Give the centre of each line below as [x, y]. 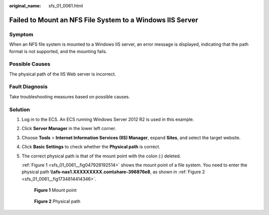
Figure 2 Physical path [57, 202]
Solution [20, 109]
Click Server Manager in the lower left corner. [69, 129]
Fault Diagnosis [28, 87]
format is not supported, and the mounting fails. [58, 51]
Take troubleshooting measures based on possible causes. [70, 96]
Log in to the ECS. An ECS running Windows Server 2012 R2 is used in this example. [108, 119]
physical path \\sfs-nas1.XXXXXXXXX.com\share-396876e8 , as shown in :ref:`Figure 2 [113, 172]
